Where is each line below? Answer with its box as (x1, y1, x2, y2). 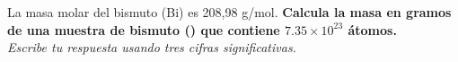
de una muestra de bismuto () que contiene (7, 20, 280, 39)
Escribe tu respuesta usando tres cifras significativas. (7, 38, 296, 57)
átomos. (348, 20, 397, 39)
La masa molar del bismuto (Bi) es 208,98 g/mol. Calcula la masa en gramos (7, 3, 452, 21)
